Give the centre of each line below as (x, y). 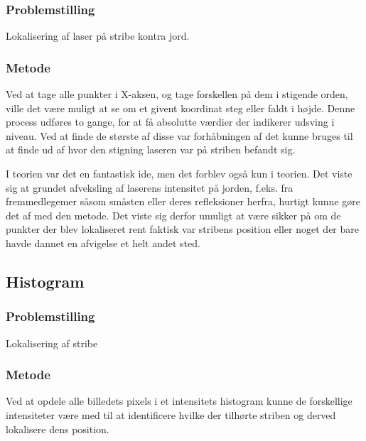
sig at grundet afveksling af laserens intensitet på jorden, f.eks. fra (150, 187)
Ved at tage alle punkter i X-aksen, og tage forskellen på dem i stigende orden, (177, 94)
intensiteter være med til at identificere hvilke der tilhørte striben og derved (171, 414)
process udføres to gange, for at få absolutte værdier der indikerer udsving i (170, 122)
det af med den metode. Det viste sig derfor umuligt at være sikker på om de (173, 215)
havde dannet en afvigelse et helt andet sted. (103, 243)
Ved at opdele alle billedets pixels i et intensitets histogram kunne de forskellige (179, 401)
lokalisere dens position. (58, 429)
